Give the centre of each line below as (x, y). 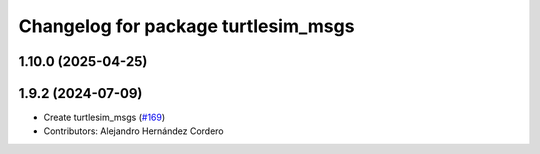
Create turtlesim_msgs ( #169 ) (104, 117)
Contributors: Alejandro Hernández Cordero (133, 131)
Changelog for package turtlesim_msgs (186, 26)
